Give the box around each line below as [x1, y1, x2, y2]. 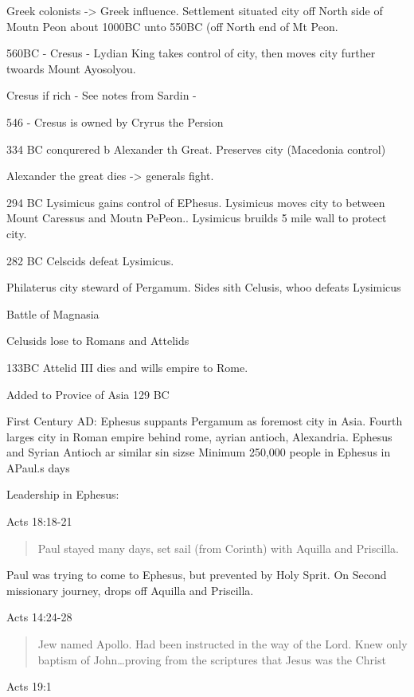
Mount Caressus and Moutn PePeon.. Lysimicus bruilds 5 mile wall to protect [6, 209, 387, 226]
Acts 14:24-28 [6, 609, 72, 625]
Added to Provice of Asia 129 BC [6, 386, 170, 402]
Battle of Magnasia [6, 305, 100, 322]
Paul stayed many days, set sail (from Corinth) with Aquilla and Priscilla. [37, 539, 399, 556]
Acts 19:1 [6, 678, 52, 695]
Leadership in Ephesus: [6, 486, 119, 503]
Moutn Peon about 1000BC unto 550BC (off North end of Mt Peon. [6, 18, 338, 34]
